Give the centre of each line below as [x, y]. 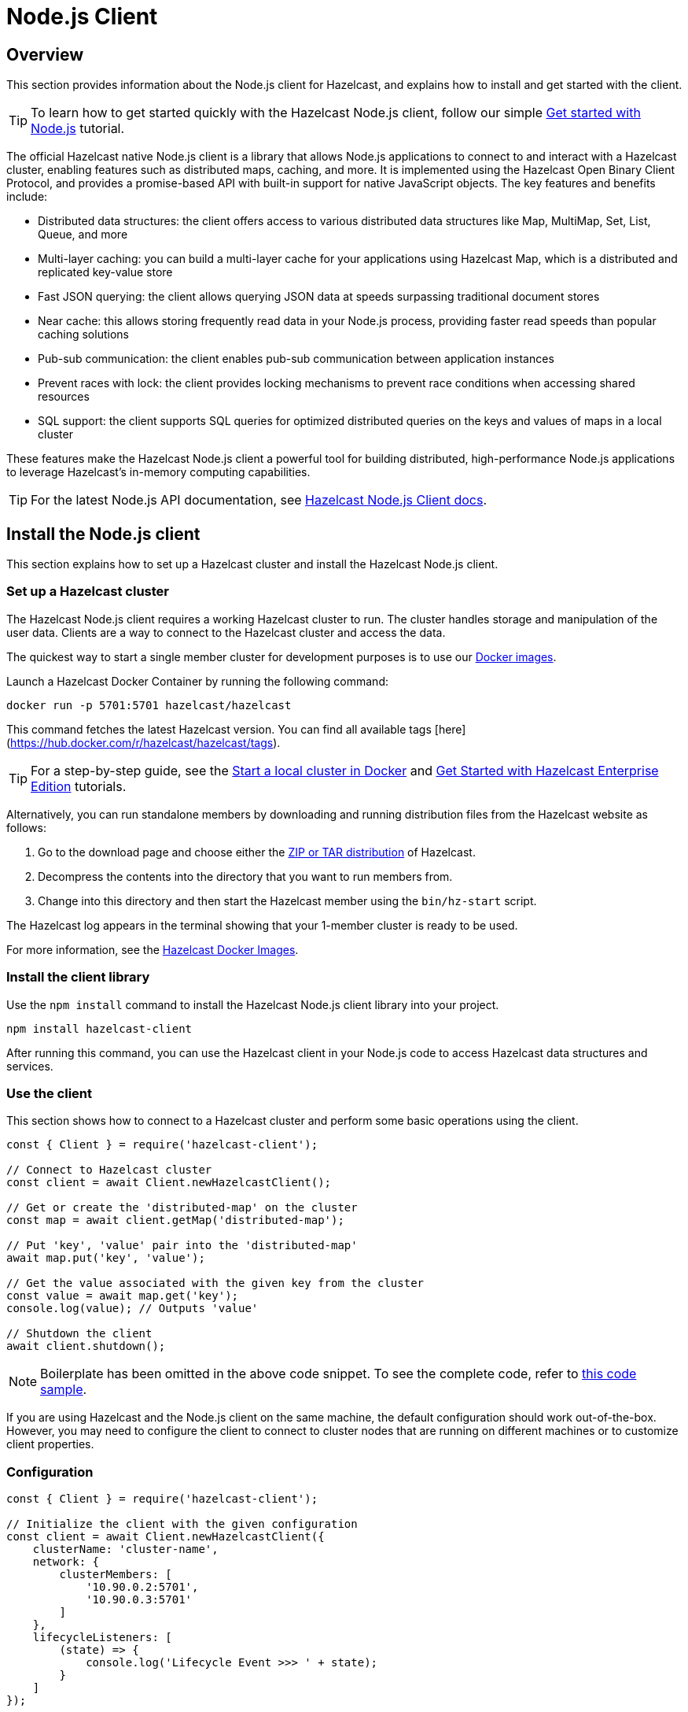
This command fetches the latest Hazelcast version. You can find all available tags [219, 729]
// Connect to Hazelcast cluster [109, 1170]
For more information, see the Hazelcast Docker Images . [153, 949]
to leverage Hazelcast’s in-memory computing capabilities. [158, 472]
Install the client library [78, 977]
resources [64, 397]
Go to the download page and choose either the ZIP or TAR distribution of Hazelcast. [257, 852]
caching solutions [83, 335]
